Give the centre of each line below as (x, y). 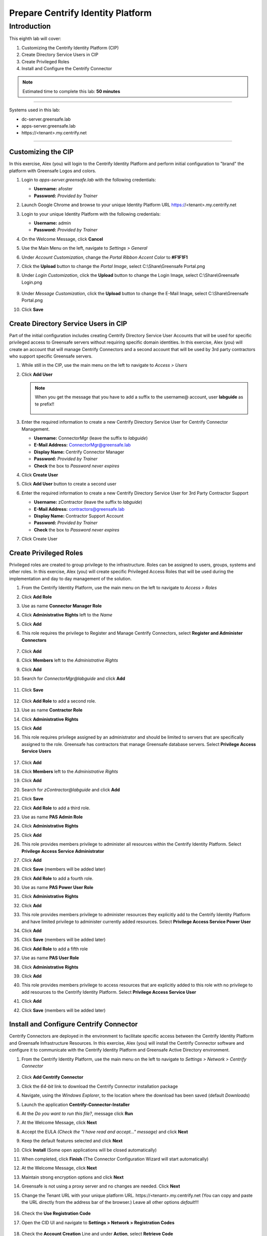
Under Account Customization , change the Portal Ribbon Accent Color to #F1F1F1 (105, 257)
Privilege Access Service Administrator (63, 851)
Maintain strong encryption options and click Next (72, 1177)
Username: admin (52, 223)
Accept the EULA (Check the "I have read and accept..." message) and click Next (105, 1132)
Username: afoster (53, 189)
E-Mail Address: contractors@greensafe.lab (79, 509)
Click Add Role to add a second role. (59, 701)
